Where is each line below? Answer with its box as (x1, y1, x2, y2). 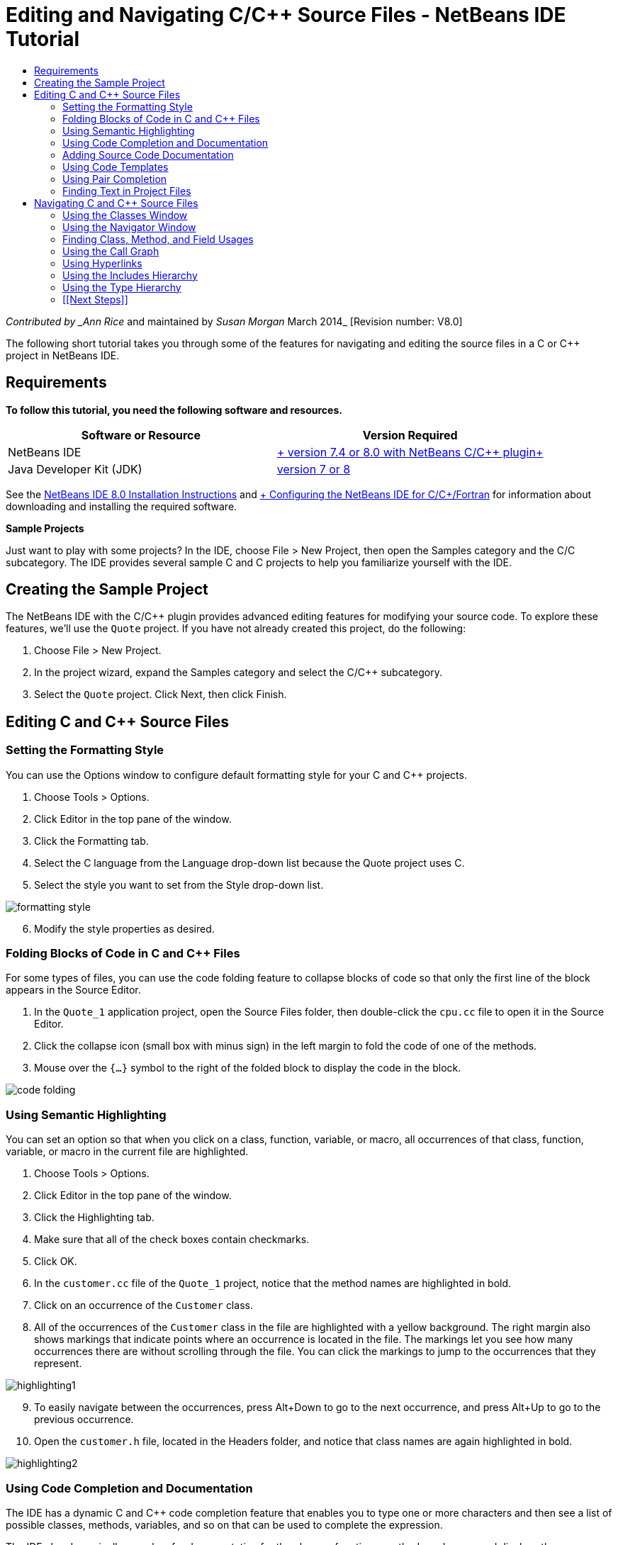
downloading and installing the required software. (6, 500, 237, 512)
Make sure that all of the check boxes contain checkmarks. (34, 1233, 310, 1246)
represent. (34, 1357, 82, 1370)
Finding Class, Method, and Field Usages (62, 232, 254, 245)
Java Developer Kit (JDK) (8, 461, 142, 476)
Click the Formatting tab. (34, 834, 149, 847)
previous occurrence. (34, 1413, 134, 1426)
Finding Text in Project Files (62, 184, 191, 197)
